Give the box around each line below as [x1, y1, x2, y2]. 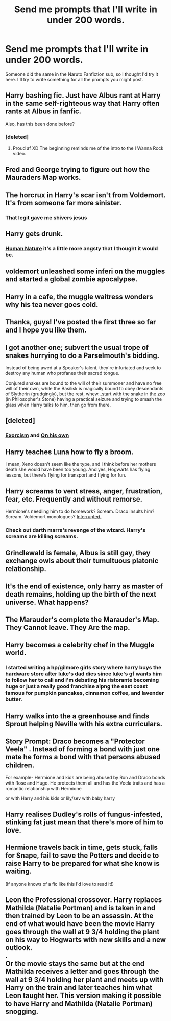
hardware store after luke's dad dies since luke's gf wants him [5, 670, 162, 677]
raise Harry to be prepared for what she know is [5, 859, 160, 868]
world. [5, 649, 27, 657]
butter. [5, 696, 22, 703]
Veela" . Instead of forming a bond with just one [5, 745, 160, 754]
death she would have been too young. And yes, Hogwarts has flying [5, 466, 151, 473]
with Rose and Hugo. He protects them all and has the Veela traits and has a [5, 780, 165, 786]
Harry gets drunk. [5, 230, 63, 239]
